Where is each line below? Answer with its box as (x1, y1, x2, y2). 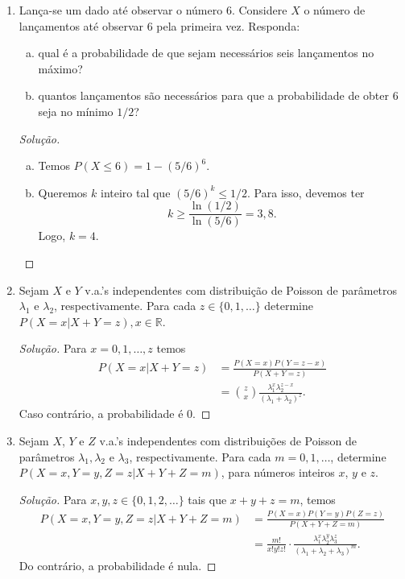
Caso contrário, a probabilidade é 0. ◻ (19, 405, 211, 422)
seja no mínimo (38, 102, 114, 119)
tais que (188, 490, 227, 507)
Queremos (38, 184, 88, 201)
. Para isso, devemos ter (247, 184, 365, 201)
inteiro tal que (100, 184, 171, 201)
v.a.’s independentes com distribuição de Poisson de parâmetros (85, 281, 398, 298)
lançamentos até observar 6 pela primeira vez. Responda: (19, 17, 300, 34)
